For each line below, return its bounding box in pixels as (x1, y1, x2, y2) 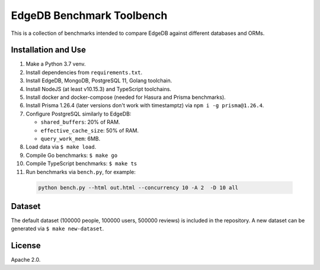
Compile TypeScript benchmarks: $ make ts (25, 160, 137, 167)
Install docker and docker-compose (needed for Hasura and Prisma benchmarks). (25, 94, 226, 101)
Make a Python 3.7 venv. (25, 60, 86, 67)
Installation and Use (11, 45, 86, 55)
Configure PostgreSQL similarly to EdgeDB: (25, 110, 132, 117)
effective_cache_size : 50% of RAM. (40, 127, 139, 134)
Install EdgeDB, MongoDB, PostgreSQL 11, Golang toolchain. (25, 77, 172, 84)
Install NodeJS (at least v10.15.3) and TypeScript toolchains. (25, 85, 172, 92)
